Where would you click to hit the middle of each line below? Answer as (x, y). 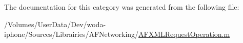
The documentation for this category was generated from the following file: (122, 7)
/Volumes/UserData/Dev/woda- (55, 24)
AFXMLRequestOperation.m (184, 34)
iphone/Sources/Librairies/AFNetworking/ (72, 34)
